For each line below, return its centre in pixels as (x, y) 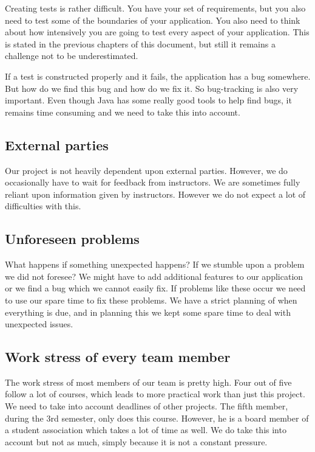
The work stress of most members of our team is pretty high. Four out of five (148, 382)
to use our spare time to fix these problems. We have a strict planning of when (151, 300)
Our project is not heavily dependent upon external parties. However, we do (146, 170)
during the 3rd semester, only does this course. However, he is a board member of (157, 418)
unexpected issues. (39, 324)
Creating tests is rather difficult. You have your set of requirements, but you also (155, 8)
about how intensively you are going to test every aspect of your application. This (157, 32)
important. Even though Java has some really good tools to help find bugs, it (148, 100)
